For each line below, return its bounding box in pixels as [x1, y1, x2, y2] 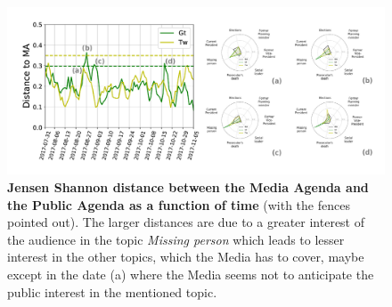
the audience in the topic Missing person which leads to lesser [7, 230, 345, 248]
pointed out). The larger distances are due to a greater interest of [7, 213, 365, 231]
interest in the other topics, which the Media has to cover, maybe [7, 247, 364, 266]
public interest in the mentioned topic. [7, 282, 217, 301]
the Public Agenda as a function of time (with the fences [7, 195, 350, 214]
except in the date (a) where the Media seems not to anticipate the [7, 264, 374, 283]
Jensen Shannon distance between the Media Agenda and [7, 177, 369, 196]
